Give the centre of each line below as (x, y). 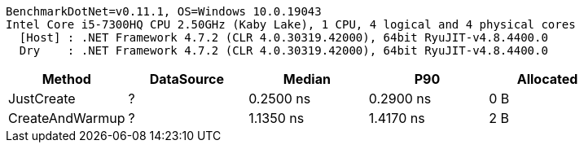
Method (66, 79)
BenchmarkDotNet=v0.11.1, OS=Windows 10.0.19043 (164, 11)
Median (307, 79)
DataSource (187, 79)
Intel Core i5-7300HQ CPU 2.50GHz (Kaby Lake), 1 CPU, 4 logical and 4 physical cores (291, 24)
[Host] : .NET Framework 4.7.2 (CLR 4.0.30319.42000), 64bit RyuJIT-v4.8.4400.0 (283, 37)
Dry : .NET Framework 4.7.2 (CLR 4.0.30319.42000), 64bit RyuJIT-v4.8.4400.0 (283, 50)
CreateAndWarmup (67, 118)
